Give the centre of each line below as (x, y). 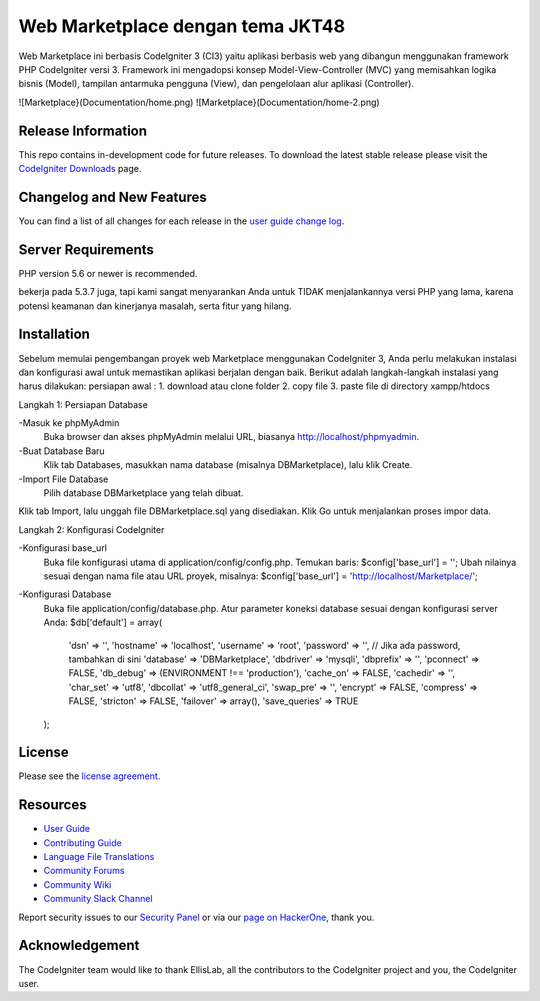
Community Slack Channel (98, 899)
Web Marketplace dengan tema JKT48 (181, 26)
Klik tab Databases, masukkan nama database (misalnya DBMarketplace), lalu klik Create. (228, 465)
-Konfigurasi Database (65, 594)
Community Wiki (77, 884)
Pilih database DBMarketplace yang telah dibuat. (143, 493)
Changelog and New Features (112, 196)
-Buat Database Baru (61, 451)
